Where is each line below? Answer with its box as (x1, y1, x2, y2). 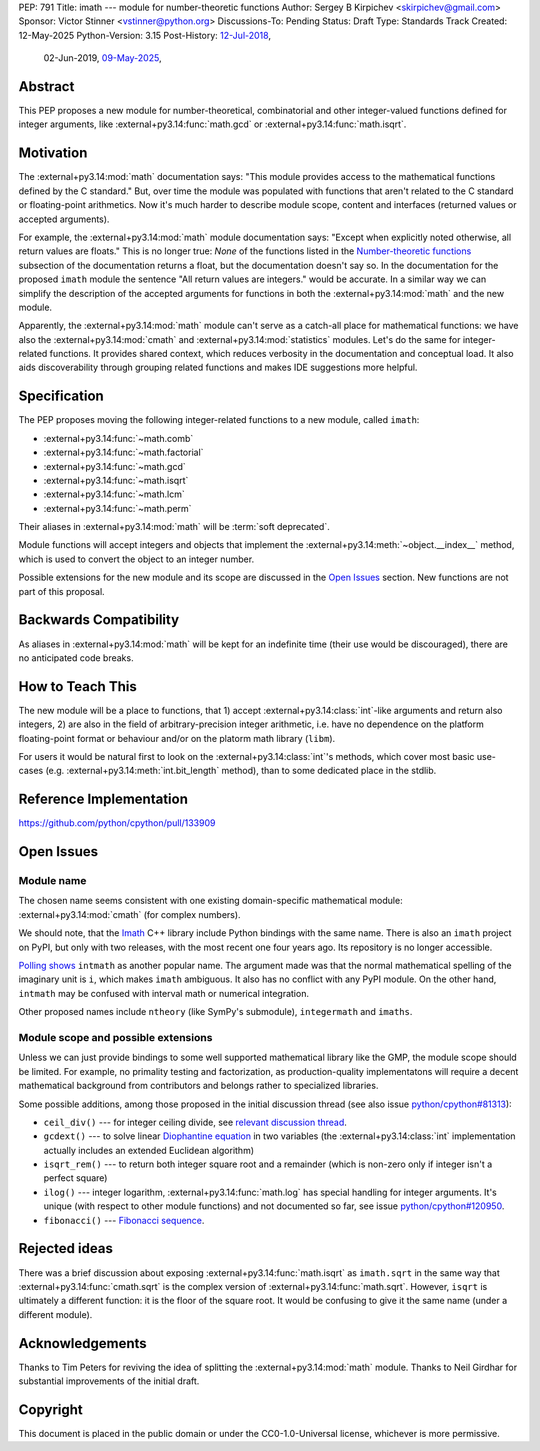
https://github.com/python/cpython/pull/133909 (18, 817, 216, 829)
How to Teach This (18, 678, 137, 695)
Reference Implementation (18, 791, 189, 808)
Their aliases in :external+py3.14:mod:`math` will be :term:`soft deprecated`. (18, 521, 330, 533)
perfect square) (43, 1172, 108, 1184)
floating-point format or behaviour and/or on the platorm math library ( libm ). (18, 732, 336, 744)
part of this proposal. (18, 585, 105, 597)
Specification (18, 388, 104, 405)
